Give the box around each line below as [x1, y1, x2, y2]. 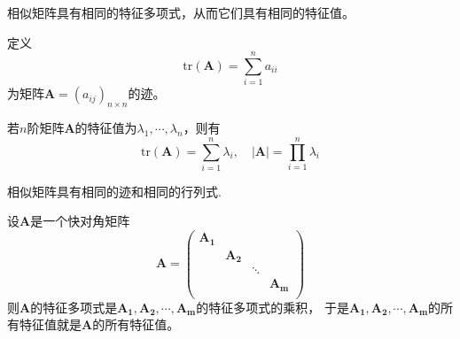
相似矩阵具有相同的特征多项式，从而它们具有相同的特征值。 [7, 4, 355, 21]
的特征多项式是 [30, 297, 118, 316]
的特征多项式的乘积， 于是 [196, 297, 349, 316]
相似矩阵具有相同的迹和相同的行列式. [7, 181, 222, 200]
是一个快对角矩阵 [30, 212, 130, 230]
